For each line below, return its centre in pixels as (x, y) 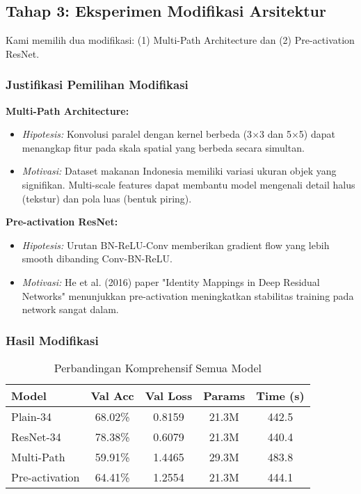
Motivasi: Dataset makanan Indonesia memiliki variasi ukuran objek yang (179, 171)
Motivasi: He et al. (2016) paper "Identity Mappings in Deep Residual (171, 281)
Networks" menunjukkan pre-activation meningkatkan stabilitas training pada (188, 295)
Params (224, 395)
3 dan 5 (275, 134)
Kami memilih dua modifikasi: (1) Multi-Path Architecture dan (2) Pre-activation (180, 40)
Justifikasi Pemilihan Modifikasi (97, 85)
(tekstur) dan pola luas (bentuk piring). (107, 198)
